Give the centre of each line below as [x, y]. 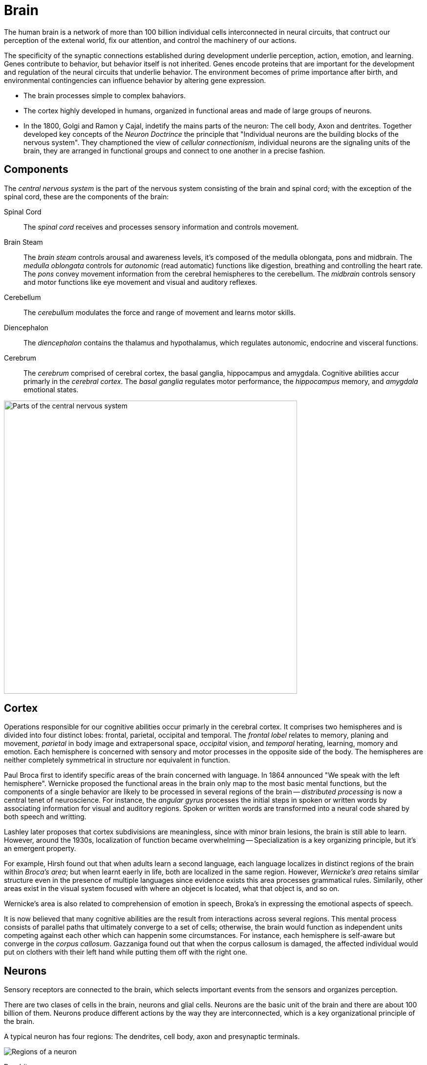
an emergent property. [40, 849]
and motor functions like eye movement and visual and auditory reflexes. [140, 282]
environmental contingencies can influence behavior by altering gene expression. [135, 80]
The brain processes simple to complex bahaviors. [105, 95]
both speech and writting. [45, 817]
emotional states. [51, 389]
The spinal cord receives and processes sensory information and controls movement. [161, 227]
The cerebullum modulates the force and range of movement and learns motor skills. [160, 312]
